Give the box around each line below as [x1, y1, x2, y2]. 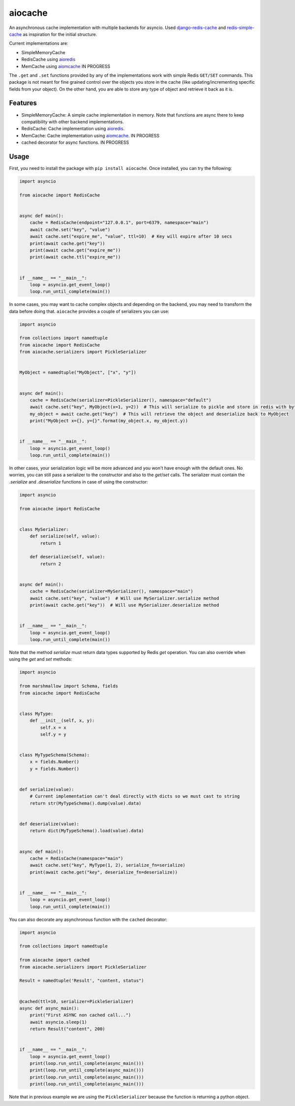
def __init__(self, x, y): [29, 718, 95, 723]
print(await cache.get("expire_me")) [29, 247, 121, 253]
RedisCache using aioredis [21, 57, 76, 63]
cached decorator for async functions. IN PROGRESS [21, 139, 129, 145]
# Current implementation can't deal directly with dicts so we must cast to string [29, 793, 240, 799]
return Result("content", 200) [29, 1026, 105, 1032]
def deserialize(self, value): [29, 554, 105, 560]
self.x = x [40, 724, 66, 730]
